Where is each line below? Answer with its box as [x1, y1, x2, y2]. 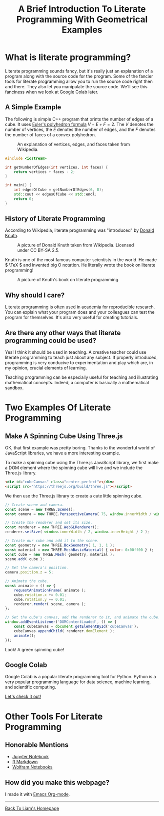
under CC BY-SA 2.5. [17, 247, 60, 253]
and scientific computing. [5, 684, 56, 690]
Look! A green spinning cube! [5, 646, 64, 652]
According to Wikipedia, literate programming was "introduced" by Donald [5, 227, 155, 233]
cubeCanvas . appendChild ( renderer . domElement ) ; [14, 628, 115, 633]
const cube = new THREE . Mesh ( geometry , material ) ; [5, 552, 115, 557]
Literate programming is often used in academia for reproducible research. [5, 304, 155, 310]
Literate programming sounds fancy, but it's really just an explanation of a [5, 68, 153, 74]
